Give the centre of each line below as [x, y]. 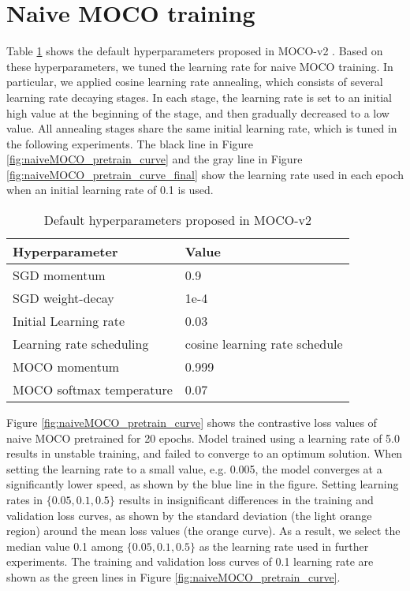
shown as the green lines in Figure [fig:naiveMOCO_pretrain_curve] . [173, 577]
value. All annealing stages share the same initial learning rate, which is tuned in [202, 128]
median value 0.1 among [65, 546]
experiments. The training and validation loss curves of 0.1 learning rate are [190, 561]
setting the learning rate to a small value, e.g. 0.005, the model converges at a [194, 468]
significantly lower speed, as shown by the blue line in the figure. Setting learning [203, 484]
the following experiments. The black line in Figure [130, 143]
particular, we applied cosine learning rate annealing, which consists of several [195, 82]
